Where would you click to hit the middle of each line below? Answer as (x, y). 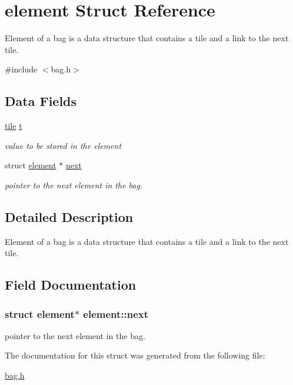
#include (21, 69)
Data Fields (41, 101)
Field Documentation (71, 285)
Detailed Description (69, 216)
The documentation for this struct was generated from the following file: (135, 355)
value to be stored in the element (63, 145)
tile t (14, 126)
